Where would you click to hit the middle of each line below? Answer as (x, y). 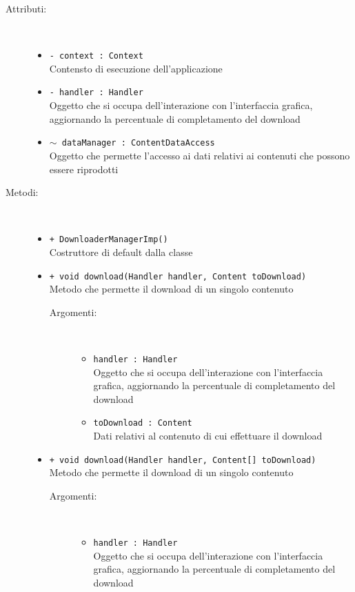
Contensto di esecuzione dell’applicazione (136, 68)
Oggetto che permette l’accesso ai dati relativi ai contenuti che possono (200, 155)
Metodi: (22, 192)
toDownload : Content (143, 423)
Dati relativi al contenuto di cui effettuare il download (208, 436)
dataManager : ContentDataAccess (138, 143)
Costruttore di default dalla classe (121, 251)
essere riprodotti (84, 169)
